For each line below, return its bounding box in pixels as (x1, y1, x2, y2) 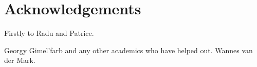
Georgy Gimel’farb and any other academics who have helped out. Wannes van (4, 44, 253, 55)
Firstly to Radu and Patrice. (4, 28, 94, 38)
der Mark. (4, 55, 35, 65)
